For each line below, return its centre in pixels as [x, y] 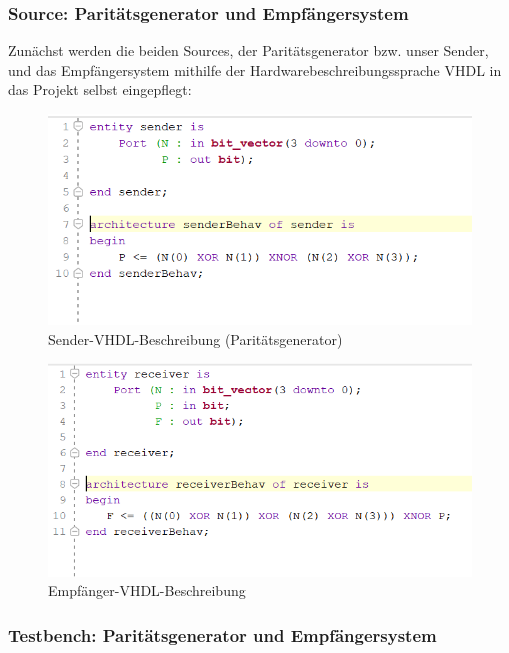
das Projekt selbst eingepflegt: [100, 89]
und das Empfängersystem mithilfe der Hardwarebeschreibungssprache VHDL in [255, 69]
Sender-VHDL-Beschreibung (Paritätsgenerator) [195, 338]
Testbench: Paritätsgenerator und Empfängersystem [222, 634]
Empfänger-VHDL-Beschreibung [147, 590]
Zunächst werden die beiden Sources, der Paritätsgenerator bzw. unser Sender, [248, 50]
